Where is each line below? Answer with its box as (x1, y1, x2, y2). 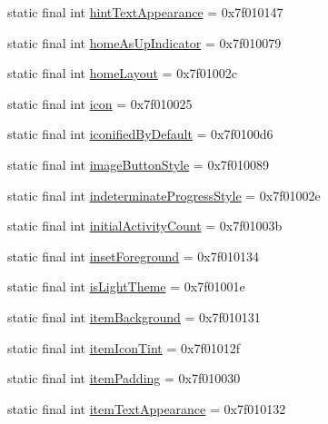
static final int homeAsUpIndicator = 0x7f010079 (7, 33, 282, 52)
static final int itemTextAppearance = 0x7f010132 (7, 399, 286, 418)
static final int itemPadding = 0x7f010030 (7, 369, 241, 388)
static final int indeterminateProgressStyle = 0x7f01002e (7, 185, 321, 204)
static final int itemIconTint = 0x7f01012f (7, 338, 240, 357)
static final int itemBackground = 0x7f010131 (7, 307, 261, 326)
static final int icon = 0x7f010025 (7, 94, 193, 113)
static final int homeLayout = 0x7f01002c (7, 64, 238, 83)
